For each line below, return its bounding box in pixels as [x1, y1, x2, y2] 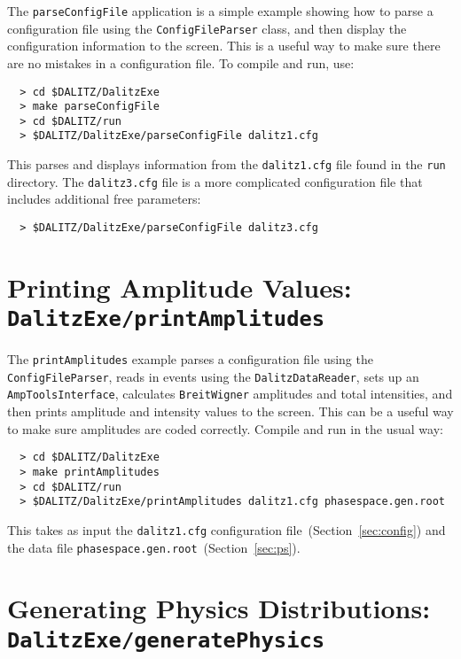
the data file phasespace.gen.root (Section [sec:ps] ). [7, 538, 301, 556]
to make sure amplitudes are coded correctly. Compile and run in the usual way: [7, 419, 443, 438]
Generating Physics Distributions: [7, 590, 431, 626]
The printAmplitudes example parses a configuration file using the [7, 350, 373, 368]
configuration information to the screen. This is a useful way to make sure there [7, 36, 441, 55]
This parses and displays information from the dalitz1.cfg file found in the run [7, 155, 446, 174]
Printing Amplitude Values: [7, 268, 352, 305]
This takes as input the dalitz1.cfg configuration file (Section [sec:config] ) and [7, 520, 446, 539]
